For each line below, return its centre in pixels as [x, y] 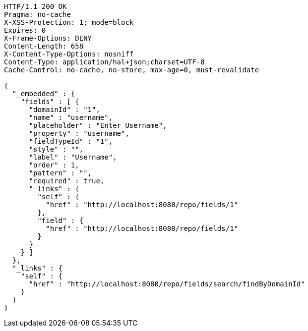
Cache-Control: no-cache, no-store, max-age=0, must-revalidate [132, 70]
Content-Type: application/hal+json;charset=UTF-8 [104, 62]
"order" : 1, [54, 165]
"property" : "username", [79, 133]
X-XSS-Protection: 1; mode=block [69, 22]
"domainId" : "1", [64, 110]
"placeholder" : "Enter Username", [98, 125]
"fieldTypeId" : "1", [71, 141]
